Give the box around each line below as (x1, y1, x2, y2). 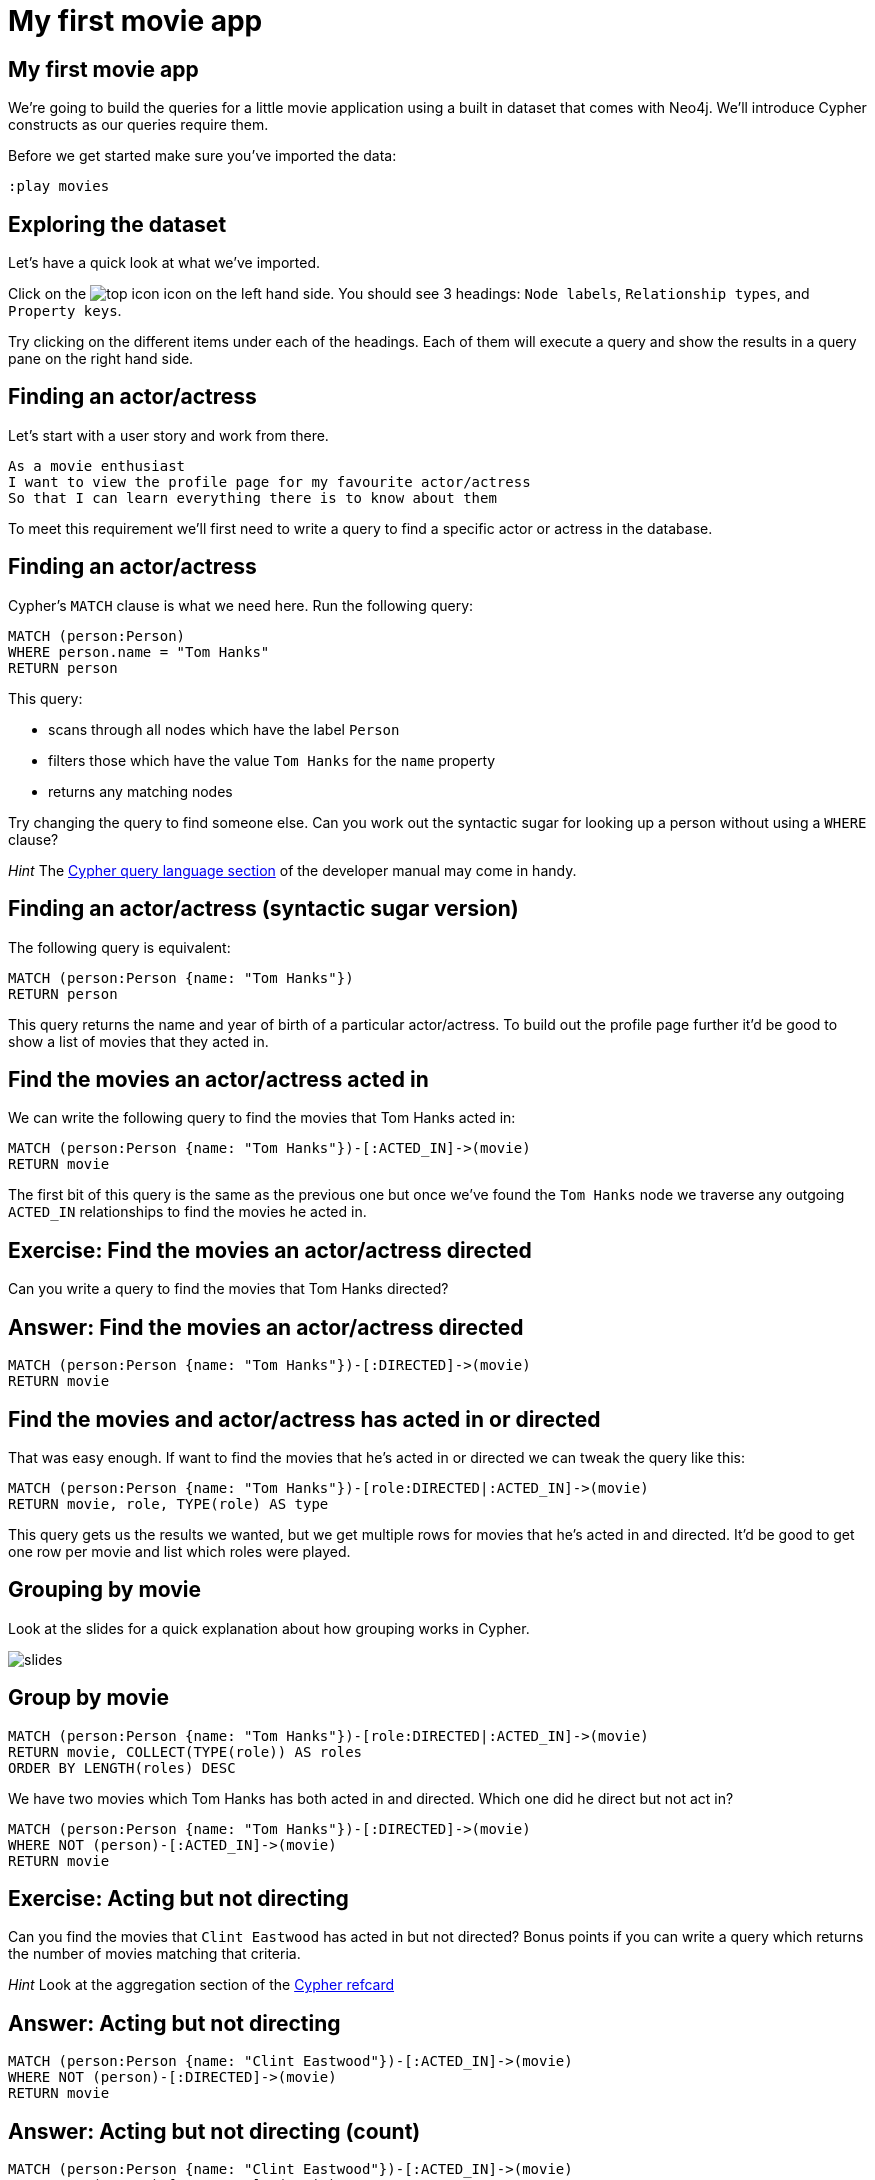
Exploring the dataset (8, 211, 227, 237)
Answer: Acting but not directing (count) (8, 2118, 421, 2144)
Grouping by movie (8, 1577, 201, 1603)
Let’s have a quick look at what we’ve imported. (8, 254, 321, 272)
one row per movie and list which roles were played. (8, 1542, 351, 1560)
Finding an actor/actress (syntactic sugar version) (8, 896, 519, 922)
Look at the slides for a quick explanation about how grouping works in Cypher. (8, 1619, 530, 1637)
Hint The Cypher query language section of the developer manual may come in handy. (8, 861, 577, 879)
